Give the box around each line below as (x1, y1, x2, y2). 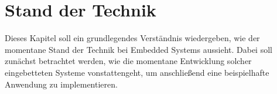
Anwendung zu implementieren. (5, 78, 118, 90)
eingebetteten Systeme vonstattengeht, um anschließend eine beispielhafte (5, 66, 269, 78)
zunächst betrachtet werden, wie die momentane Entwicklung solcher (5, 55, 252, 67)
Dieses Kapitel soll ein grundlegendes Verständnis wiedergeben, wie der (5, 32, 260, 44)
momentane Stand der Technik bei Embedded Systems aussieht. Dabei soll (5, 43, 272, 55)
